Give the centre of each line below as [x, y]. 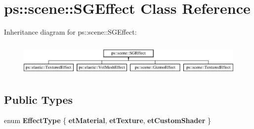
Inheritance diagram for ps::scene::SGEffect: [70, 32]
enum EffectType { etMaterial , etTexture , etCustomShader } [107, 120]
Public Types [39, 100]
